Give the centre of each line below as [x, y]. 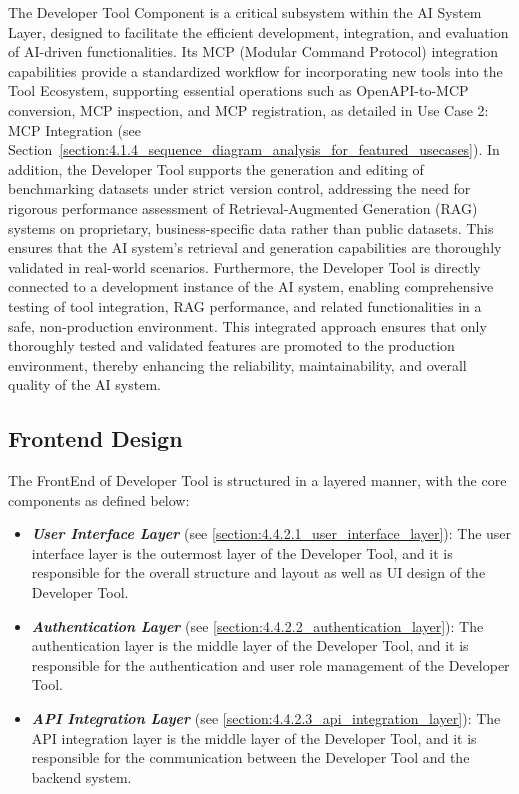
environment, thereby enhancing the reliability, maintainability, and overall [237, 364]
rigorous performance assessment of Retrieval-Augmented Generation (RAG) [243, 207]
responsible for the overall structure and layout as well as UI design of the [258, 572]
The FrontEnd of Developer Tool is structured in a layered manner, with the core [257, 480]
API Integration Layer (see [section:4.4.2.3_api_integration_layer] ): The [266, 718]
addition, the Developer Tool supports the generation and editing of [216, 168]
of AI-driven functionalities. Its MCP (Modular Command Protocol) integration [253, 51]
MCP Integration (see [74, 129]
